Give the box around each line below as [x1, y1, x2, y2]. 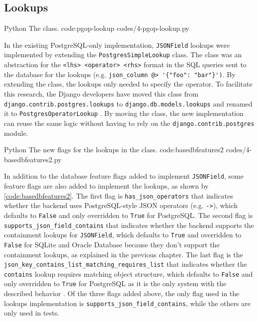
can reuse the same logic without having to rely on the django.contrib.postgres [4, 117, 255, 128]
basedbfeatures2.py [4, 154, 62, 164]
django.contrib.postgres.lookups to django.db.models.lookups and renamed [4, 98, 253, 108]
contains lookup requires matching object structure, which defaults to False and [4, 268, 253, 279]
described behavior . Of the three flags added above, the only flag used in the [4, 288, 240, 299]
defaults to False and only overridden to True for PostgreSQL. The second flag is [4, 210, 253, 220]
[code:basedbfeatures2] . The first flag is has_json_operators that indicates [4, 190, 233, 201]
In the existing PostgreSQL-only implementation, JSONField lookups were [4, 39, 230, 50]
